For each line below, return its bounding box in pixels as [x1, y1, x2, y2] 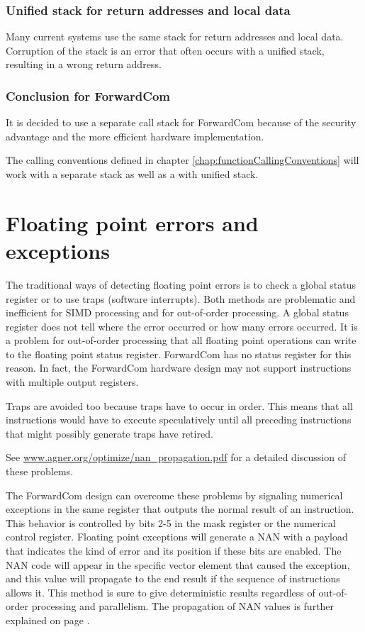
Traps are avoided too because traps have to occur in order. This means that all [6, 398, 353, 413]
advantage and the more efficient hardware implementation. [6, 128, 264, 143]
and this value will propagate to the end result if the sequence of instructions [6, 571, 340, 586]
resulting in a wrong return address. [6, 57, 162, 72]
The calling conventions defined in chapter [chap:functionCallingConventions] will [6, 153, 359, 167]
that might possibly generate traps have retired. [6, 426, 213, 440]
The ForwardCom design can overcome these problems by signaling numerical [6, 487, 343, 502]
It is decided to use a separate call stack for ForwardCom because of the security [6, 115, 356, 130]
